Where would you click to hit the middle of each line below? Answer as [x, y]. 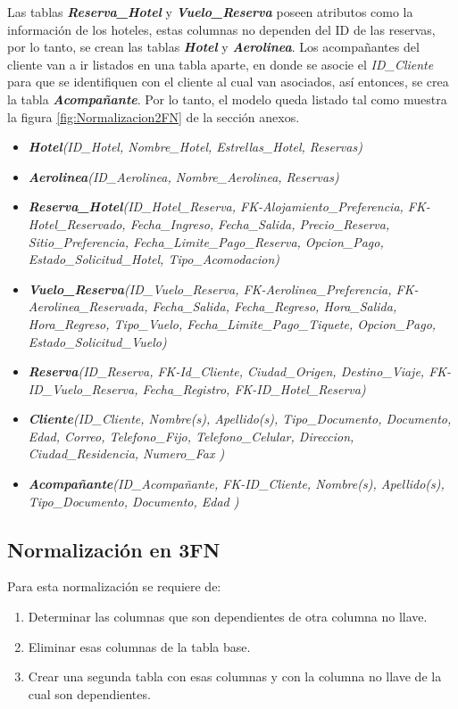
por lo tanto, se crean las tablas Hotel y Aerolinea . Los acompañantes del [213, 47]
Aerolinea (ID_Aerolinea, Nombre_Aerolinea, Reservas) [183, 176]
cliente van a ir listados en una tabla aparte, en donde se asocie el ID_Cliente [221, 64]
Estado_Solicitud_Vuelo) [97, 341]
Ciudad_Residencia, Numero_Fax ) [126, 453]
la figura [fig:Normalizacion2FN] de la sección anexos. [154, 116]
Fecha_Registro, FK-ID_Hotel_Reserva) [254, 388]
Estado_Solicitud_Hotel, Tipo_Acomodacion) [154, 259]
